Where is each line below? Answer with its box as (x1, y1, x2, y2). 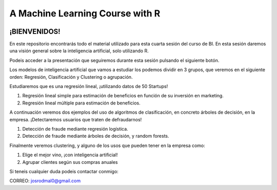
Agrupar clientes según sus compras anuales (22, 159, 118, 165)
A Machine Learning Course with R (9, 8, 161, 19)
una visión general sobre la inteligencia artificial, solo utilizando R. (9, 48, 149, 54)
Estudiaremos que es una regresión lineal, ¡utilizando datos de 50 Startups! (9, 83, 168, 90)
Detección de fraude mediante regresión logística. (22, 125, 128, 132)
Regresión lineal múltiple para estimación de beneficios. (22, 100, 141, 106)
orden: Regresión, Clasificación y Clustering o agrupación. (9, 74, 133, 80)
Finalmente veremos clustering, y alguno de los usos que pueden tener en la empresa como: (9, 142, 205, 149)
